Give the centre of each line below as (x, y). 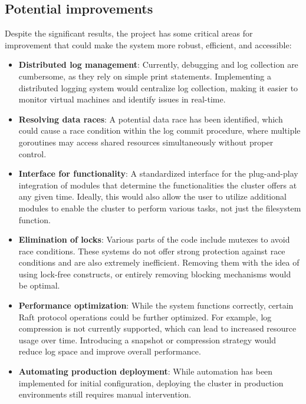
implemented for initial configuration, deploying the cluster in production (151, 383)
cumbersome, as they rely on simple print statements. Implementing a (145, 76)
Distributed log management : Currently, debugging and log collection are (158, 64)
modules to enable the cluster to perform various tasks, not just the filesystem (160, 208)
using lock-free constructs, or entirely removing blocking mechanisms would (155, 274)
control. (32, 153)
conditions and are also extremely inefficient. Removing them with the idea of (159, 262)
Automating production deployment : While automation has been (146, 371)
